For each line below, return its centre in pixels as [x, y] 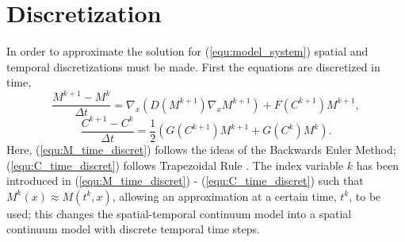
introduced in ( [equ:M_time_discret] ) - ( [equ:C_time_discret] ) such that [185, 181]
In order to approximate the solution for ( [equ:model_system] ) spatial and [187, 51]
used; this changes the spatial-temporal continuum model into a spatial [179, 213]
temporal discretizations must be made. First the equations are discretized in [193, 66]
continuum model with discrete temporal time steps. [133, 229]
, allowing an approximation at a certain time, [224, 196]
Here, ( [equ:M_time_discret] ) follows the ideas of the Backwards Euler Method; [201, 150]
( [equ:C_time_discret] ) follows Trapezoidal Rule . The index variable [175, 165]
